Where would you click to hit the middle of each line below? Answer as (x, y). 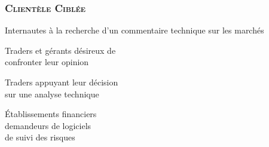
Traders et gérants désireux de (60, 50)
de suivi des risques (40, 137)
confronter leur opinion (47, 62)
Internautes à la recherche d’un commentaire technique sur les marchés (134, 30)
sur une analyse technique (52, 94)
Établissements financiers (51, 114)
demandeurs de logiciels (48, 125)
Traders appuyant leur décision (62, 82)
